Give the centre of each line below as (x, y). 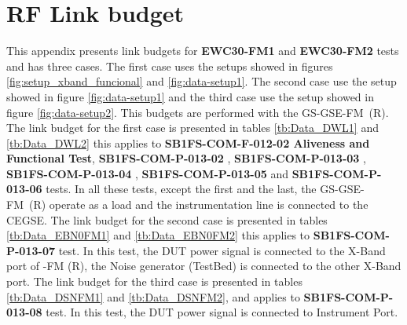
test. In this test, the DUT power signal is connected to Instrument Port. (222, 312)
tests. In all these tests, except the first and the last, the (181, 189)
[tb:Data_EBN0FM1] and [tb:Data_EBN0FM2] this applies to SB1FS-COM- (198, 235)
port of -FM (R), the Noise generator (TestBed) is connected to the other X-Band (204, 266)
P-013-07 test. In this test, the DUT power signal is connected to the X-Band (196, 250)
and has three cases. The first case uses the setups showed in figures (170, 66)
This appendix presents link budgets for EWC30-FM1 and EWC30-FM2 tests (203, 51)
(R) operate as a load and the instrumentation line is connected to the (198, 204)
